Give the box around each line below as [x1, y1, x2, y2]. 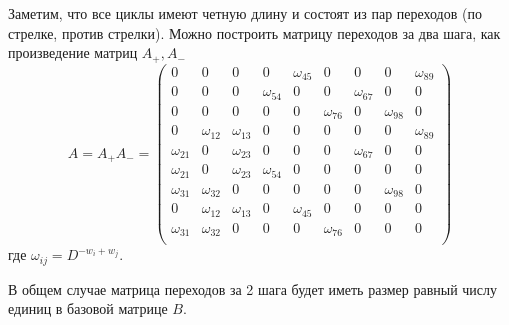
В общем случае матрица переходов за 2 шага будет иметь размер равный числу [8, 278, 498, 299]
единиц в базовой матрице [8, 298, 168, 319]
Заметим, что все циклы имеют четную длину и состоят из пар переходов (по [8, 3, 482, 23]
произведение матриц [8, 42, 138, 63]
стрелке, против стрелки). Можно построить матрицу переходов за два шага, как [8, 22, 501, 43]
